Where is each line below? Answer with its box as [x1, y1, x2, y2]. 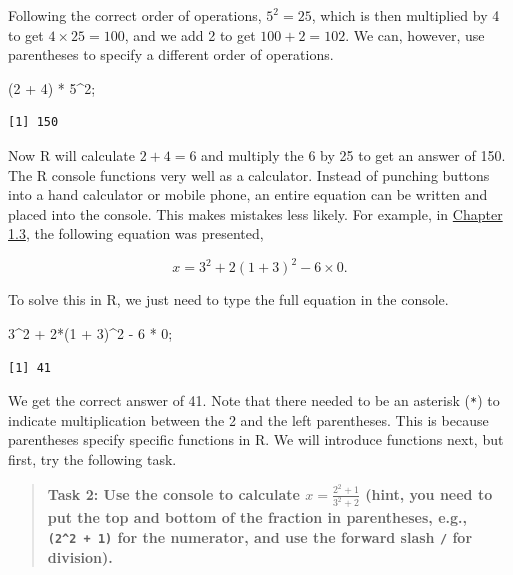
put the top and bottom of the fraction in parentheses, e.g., [47, 507, 467, 528]
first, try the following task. [8, 449, 177, 470]
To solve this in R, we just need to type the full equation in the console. [8, 289, 449, 310]
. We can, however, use [345, 24, 485, 45]
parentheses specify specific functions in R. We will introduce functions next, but [8, 429, 504, 450]
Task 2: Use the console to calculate [47, 483, 300, 504]
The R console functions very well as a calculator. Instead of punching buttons [8, 164, 490, 185]
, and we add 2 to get [124, 24, 256, 45]
